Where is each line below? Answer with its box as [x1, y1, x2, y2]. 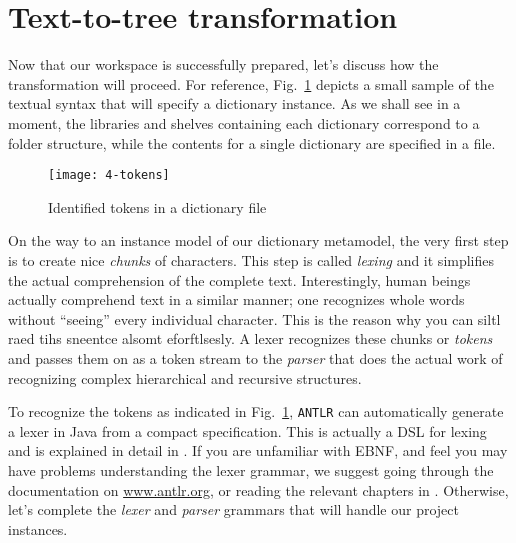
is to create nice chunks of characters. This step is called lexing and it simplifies [8, 249, 495, 270]
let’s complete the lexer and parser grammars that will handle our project [8, 499, 459, 520]
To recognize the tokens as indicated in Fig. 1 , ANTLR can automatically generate [8, 401, 504, 422]
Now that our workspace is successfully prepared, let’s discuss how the [8, 54, 439, 75]
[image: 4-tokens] [48, 168, 170, 183]
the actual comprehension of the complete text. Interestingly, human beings [8, 269, 471, 290]
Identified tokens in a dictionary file [48, 196, 267, 217]
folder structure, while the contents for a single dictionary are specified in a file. [8, 132, 496, 153]
